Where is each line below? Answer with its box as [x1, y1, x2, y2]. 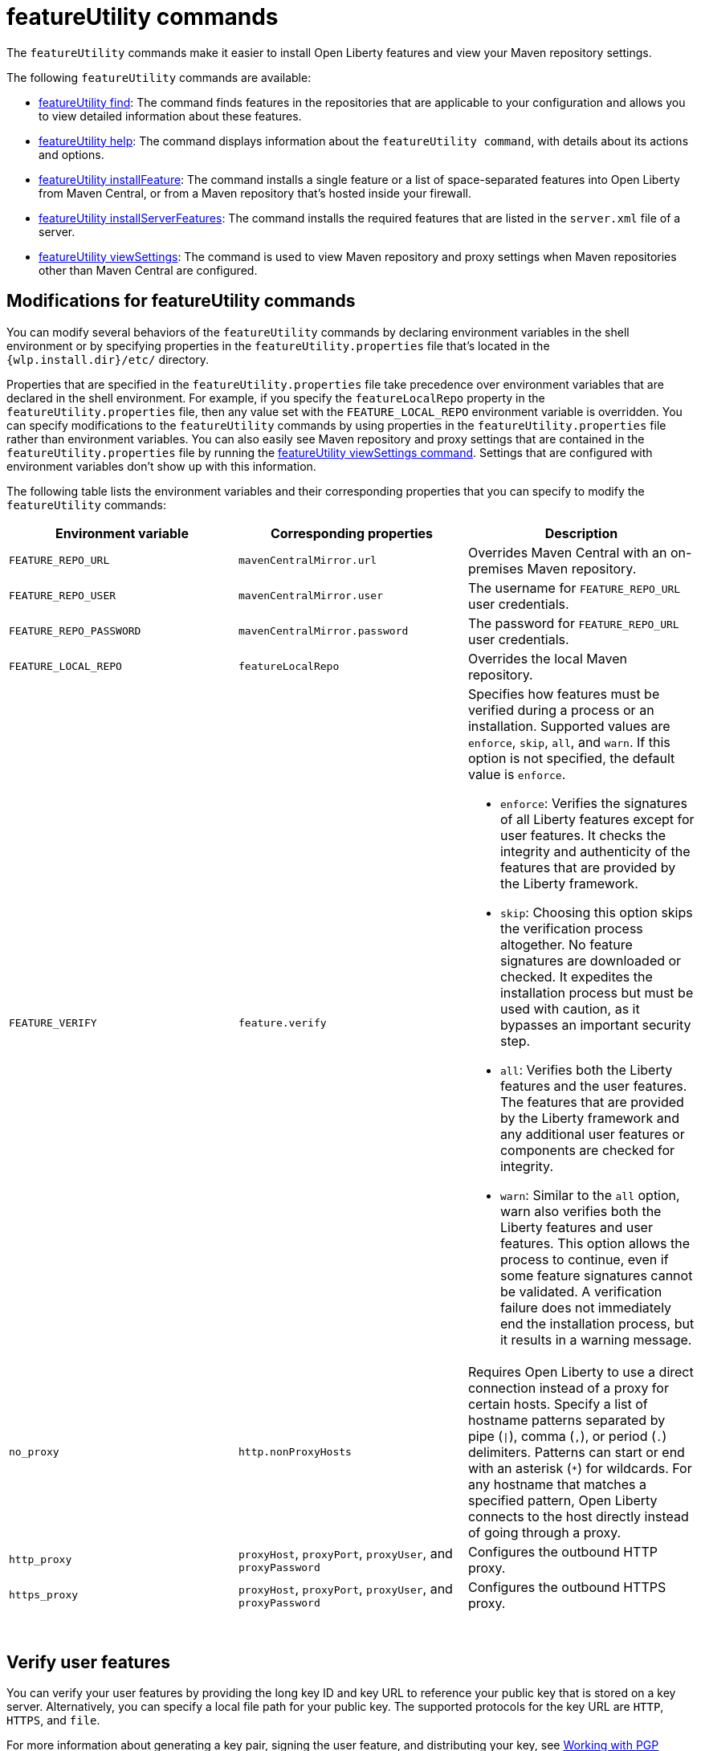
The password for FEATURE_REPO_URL [467, 614, 679, 631]
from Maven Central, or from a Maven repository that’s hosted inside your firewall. [39, 186, 472, 200]
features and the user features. [499, 1077, 687, 1094]
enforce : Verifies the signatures [499, 794, 687, 811]
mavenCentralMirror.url [238, 554, 377, 567]
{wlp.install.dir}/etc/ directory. [6, 352, 210, 366]
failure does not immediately [499, 1299, 672, 1316]
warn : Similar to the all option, [499, 1186, 680, 1203]
